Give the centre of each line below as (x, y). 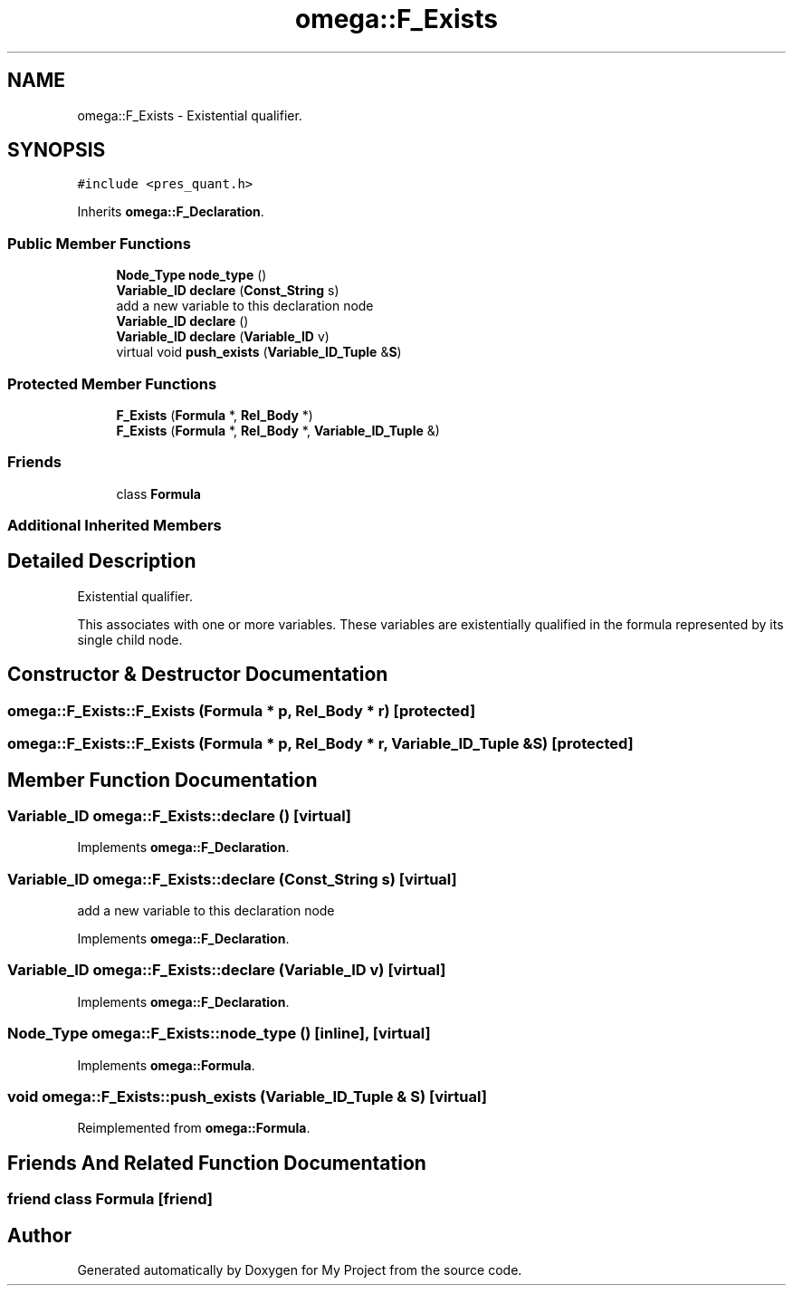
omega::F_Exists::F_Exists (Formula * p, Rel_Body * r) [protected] (242, 710)
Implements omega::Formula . (166, 1065)
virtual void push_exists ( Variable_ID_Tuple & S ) (259, 352)
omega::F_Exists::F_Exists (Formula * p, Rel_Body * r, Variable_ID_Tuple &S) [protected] (320, 744)
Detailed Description (102, 561)
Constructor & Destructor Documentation (198, 675)
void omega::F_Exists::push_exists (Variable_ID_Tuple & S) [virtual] (247, 1096)
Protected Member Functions (112, 383)
